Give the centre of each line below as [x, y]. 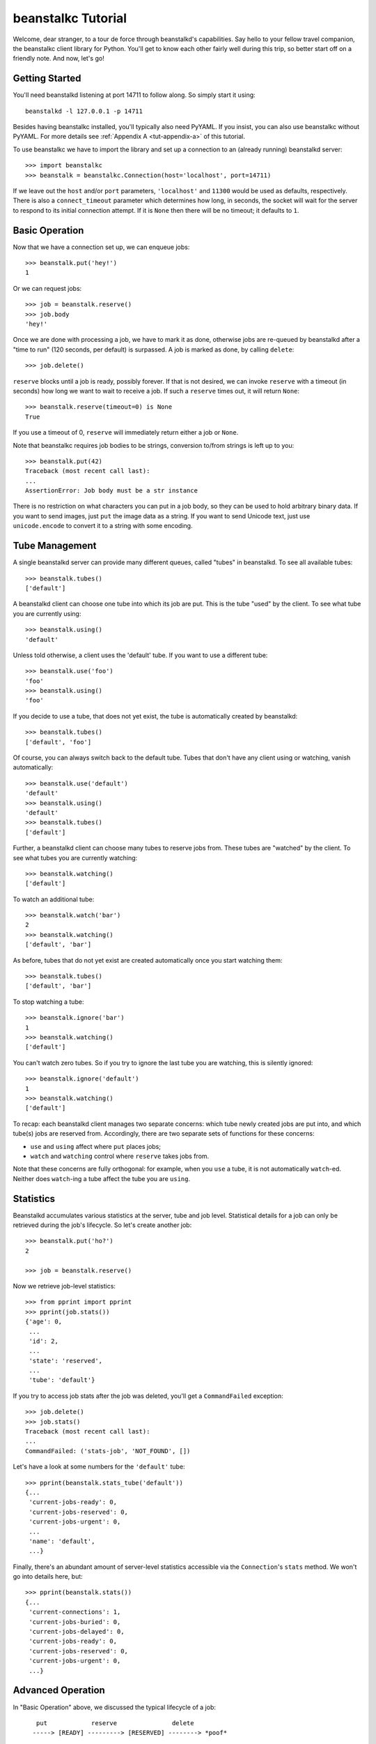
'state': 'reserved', [66, 1361]
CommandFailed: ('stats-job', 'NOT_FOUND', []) [108, 1451]
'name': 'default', [62, 1541]
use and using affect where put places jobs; [96, 1146]
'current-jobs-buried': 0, [75, 1622]
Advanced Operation [59, 1691]
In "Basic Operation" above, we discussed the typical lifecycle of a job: [114, 1707]
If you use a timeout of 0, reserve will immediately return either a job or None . [126, 433]
